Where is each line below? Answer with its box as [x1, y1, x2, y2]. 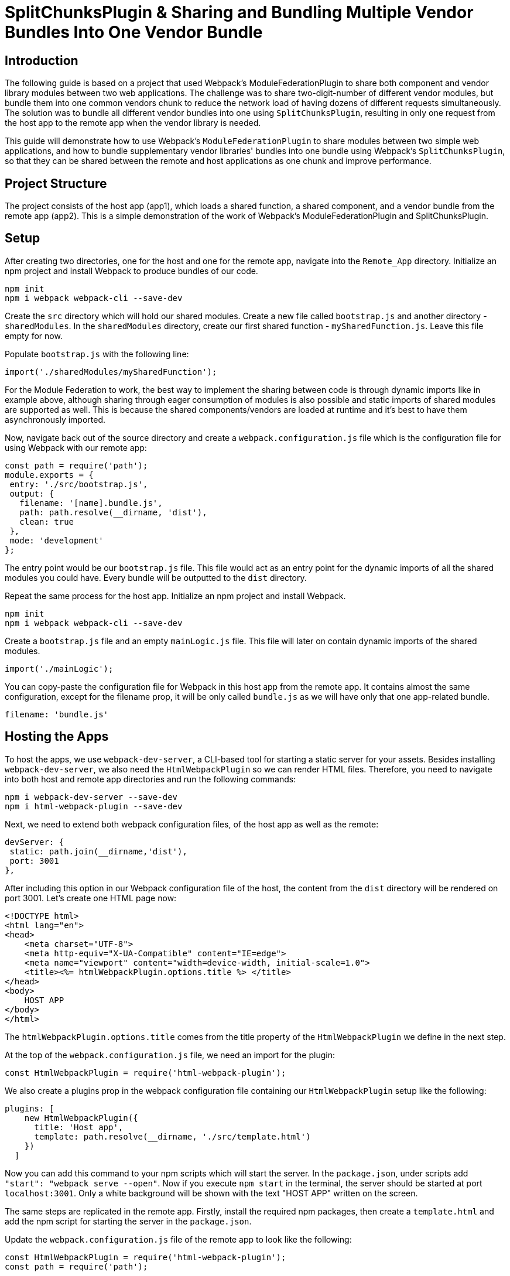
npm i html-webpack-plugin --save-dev [5, 801, 183, 811]
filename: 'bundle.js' [5, 709, 109, 719]
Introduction [5, 53, 78, 68]
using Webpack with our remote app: [5, 442, 147, 453]
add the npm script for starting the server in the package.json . [5, 1216, 252, 1226]
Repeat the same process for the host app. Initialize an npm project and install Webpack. [5, 590, 346, 601]
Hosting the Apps [5, 729, 109, 744]
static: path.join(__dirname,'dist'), [9, 846, 187, 856]
